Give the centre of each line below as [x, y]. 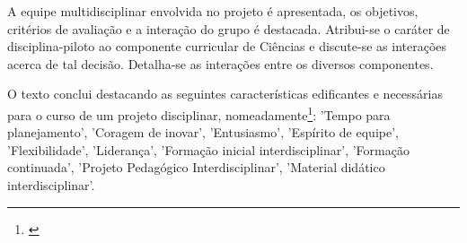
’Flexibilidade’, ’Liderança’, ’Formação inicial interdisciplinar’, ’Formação [208, 149]
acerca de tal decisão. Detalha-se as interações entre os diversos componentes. [220, 63]
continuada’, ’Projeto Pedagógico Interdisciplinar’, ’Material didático [196, 167]
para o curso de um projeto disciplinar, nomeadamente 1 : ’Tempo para [199, 113]
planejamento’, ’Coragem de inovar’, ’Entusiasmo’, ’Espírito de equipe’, [203, 132]
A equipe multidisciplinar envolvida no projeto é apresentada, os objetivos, [213, 11]
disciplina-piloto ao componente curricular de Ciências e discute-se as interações [227, 46]
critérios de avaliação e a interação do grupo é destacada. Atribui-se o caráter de [229, 28]
